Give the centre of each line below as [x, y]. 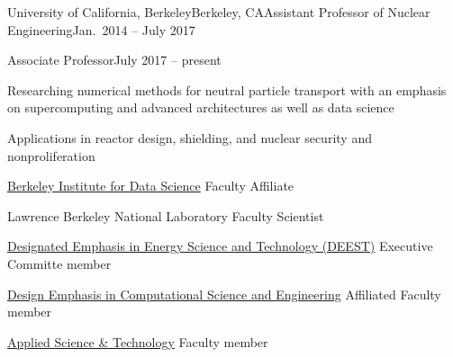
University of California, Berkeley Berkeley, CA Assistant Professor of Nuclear [219, 12]
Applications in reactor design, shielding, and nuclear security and [190, 137]
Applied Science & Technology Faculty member [138, 341]
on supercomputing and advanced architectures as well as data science [201, 107]
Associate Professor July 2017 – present [114, 60]
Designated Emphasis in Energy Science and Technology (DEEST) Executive [220, 246]
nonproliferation [51, 155]
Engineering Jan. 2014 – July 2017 [101, 29]
